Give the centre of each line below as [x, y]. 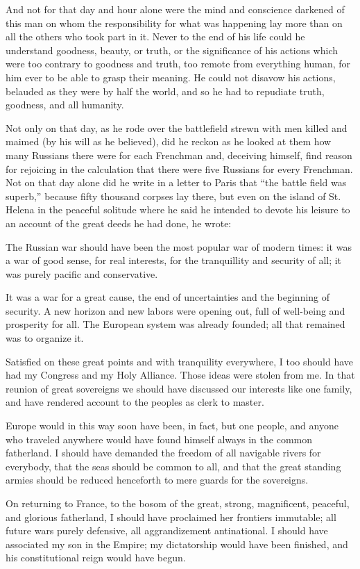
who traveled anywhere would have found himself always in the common [159, 439]
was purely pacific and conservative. [82, 273]
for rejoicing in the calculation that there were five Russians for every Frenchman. [179, 168]
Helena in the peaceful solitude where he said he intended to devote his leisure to [178, 209]
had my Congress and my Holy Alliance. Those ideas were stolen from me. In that [180, 375]
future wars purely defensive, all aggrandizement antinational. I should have [167, 530]
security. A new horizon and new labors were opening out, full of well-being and [175, 310]
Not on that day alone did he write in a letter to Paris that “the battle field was [176, 182]
